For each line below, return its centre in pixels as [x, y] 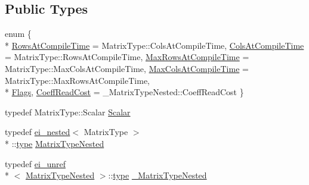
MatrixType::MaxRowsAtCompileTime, [77, 80]
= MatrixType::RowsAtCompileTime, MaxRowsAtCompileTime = [127, 57]
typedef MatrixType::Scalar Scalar [68, 112]
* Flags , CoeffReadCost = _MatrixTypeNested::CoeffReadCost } [124, 92]
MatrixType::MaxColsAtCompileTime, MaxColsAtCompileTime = [127, 68]
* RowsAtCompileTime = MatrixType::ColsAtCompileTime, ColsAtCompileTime [154, 45]
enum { [18, 34]
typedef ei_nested [38, 132]
